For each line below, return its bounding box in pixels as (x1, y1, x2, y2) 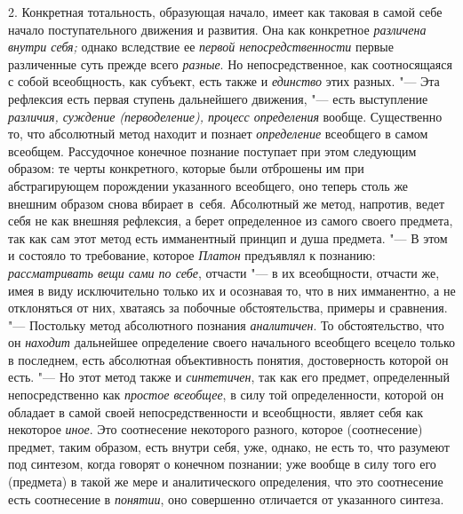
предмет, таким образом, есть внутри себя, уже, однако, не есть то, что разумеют (8, 437, 450, 455)
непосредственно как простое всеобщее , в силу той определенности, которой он (8, 385, 444, 404)
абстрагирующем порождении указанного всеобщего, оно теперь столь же (8, 176, 409, 194)
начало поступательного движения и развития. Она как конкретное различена (8, 20, 427, 38)
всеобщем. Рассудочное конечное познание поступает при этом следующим (8, 141, 417, 160)
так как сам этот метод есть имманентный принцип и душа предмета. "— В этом (8, 228, 448, 247)
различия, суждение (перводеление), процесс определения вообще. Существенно (8, 107, 443, 125)
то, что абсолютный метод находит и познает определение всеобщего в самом (8, 124, 428, 143)
